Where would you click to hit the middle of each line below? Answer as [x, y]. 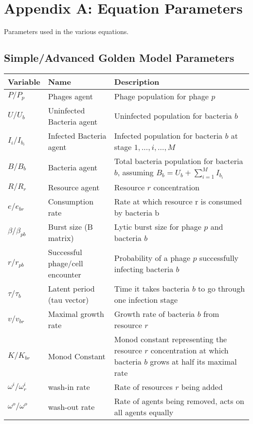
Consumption [71, 202]
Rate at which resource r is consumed [178, 202]
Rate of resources [143, 387]
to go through [222, 289]
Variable [24, 81]
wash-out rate [71, 406]
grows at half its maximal [193, 362]
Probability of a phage [152, 258]
